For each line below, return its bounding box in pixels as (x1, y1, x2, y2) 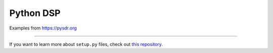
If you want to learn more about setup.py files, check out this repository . (9, 41, 163, 47)
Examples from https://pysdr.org (9, 25, 77, 31)
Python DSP (9, 7, 61, 18)
